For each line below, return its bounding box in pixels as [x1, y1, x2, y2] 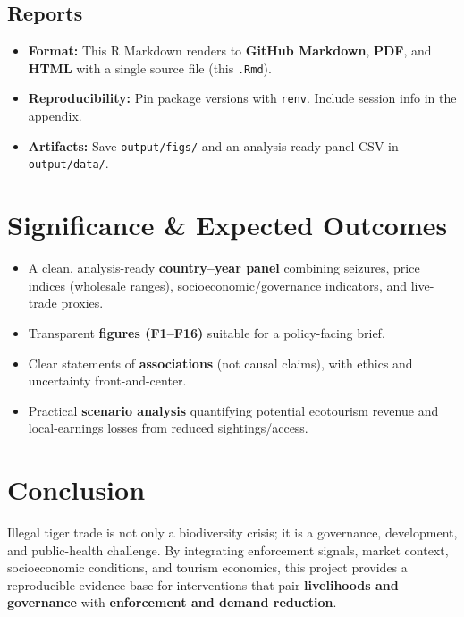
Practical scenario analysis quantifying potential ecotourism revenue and [28, 401, 439, 419]
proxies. [61, 293, 104, 312]
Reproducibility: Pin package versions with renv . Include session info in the [28, 89, 457, 107]
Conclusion [7, 471, 146, 508]
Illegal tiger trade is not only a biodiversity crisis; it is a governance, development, [7, 523, 458, 542]
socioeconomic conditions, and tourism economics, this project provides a [7, 558, 408, 577]
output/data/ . [28, 154, 109, 173]
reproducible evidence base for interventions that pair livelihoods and [7, 575, 399, 594]
